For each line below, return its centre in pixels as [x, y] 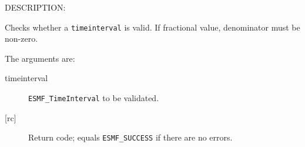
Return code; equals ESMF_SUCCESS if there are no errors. [130, 137]
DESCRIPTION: [35, 7]
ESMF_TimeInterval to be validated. [94, 98]
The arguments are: [40, 58]
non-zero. [21, 39]
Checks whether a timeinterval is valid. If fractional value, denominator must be [152, 27]
